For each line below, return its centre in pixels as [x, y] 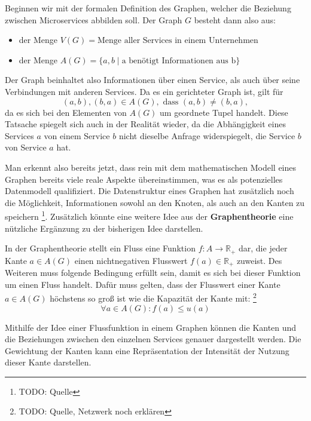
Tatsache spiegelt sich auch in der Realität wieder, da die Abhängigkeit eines [145, 124]
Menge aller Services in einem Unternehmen [178, 41]
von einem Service [77, 135]
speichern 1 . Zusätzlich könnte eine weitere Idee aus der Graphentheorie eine [149, 215]
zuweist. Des [259, 260]
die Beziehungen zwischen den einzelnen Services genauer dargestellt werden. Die [153, 339]
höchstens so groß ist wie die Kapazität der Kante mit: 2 [153, 297]
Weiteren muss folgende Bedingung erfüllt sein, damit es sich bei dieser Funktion [153, 273]
